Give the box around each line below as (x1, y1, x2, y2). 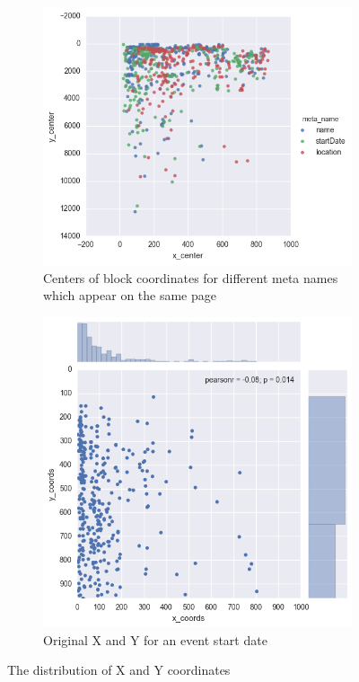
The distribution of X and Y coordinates (7, 660, 231, 679)
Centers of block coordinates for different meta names (43, 268, 338, 287)
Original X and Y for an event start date (43, 630, 267, 649)
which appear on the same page (43, 286, 216, 305)
